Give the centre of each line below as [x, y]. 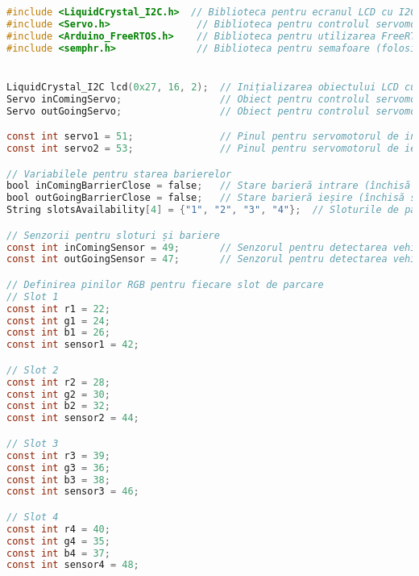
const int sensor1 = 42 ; [73, 345]
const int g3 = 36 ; [58, 467]
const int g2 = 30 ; [58, 394]
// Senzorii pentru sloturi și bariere [113, 235]
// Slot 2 [33, 370]
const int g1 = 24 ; [58, 321]
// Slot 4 [33, 517]
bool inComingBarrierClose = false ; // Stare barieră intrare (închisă [209, 186]
